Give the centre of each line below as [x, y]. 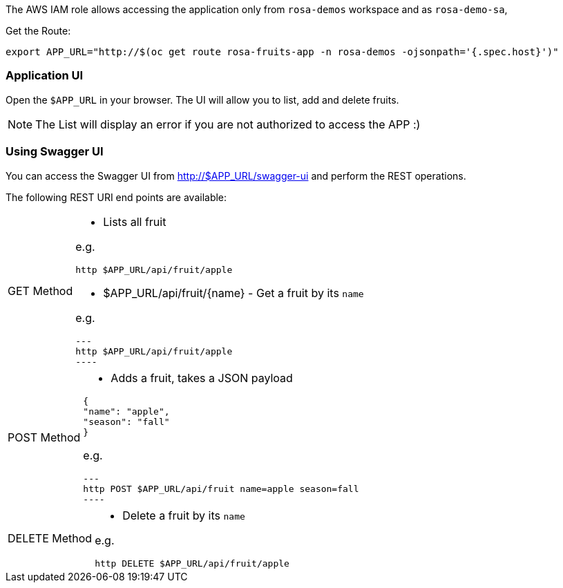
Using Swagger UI [55, 152]
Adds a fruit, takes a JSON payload [202, 378]
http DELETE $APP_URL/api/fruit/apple [192, 563]
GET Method [40, 291]
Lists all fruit [135, 221]
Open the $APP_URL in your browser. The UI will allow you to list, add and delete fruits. [202, 99]
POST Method [44, 437]
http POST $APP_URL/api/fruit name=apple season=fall [221, 489]
